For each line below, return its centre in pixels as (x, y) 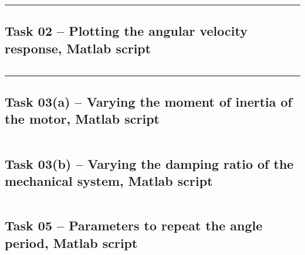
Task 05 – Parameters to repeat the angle (134, 225)
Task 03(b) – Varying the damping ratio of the (149, 163)
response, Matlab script (78, 48)
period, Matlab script (71, 242)
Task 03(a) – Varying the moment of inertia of (148, 101)
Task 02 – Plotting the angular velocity (126, 31)
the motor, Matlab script (82, 119)
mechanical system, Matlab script (109, 180)
